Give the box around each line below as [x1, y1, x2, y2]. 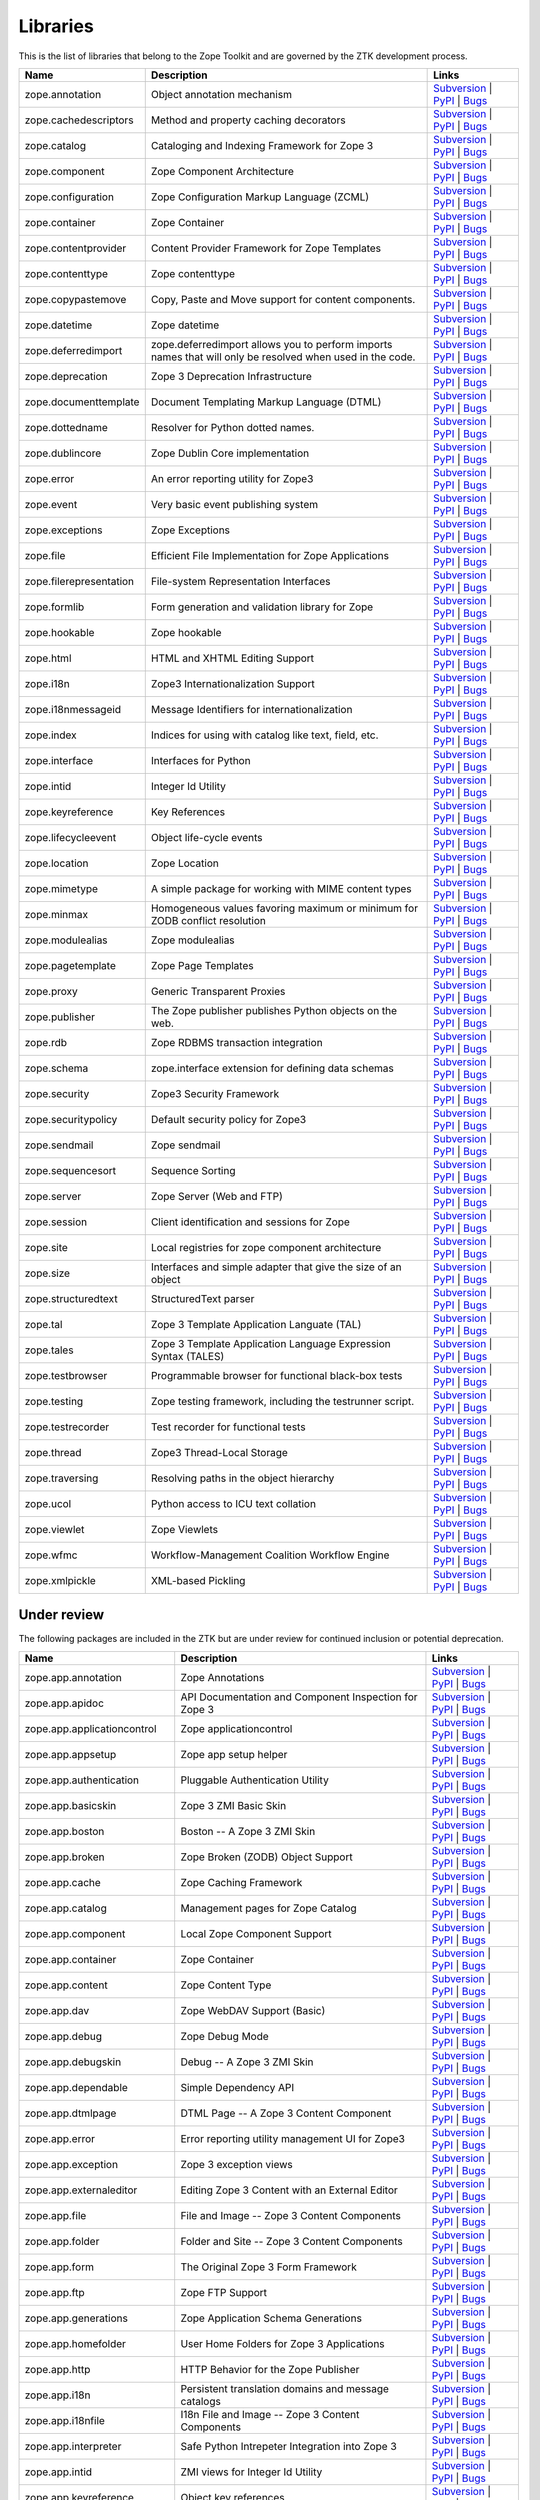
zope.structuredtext [24, 1291, 119, 1305]
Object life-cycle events [150, 830, 263, 844]
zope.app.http [24, 2362, 91, 2376]
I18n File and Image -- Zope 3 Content [180, 2407, 360, 2421]
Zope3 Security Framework [150, 1086, 280, 1100]
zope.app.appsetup [24, 1747, 117, 1761]
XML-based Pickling [150, 1573, 246, 1587]
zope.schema [24, 1061, 89, 1075]
